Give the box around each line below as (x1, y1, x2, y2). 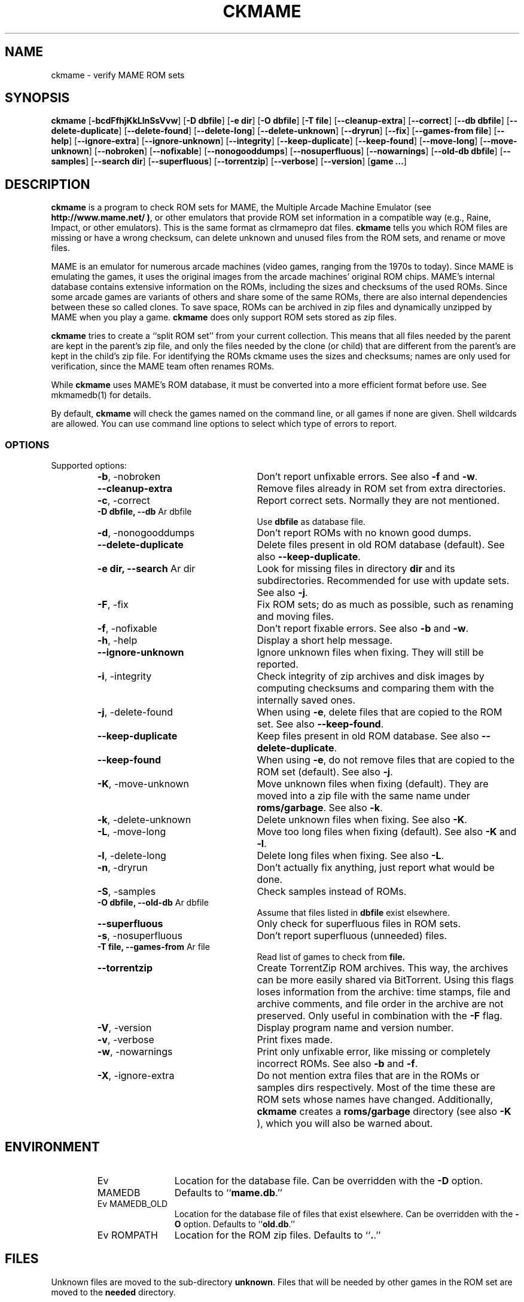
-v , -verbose (97, 1034, 154, 1046)
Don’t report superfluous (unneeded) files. (257, 930, 447, 942)
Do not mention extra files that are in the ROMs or (257, 1069, 480, 1082)
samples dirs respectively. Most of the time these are (257, 1081, 495, 1094)
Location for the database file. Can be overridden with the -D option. (174, 1174, 483, 1187)
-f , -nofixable (97, 622, 157, 635)
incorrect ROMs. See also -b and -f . (257, 1058, 418, 1070)
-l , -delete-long (97, 849, 166, 862)
